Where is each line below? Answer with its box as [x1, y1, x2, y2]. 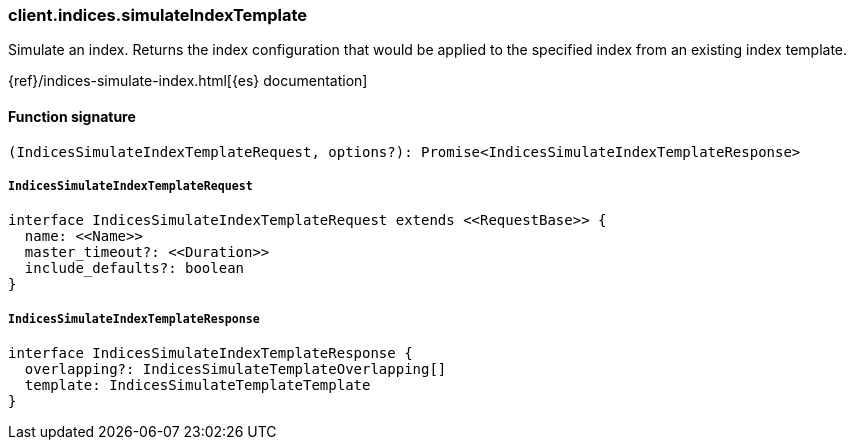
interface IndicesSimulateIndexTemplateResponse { [8, 345, 413, 362]
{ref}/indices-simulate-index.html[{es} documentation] [8, 72, 368, 90]
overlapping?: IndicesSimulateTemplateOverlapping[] [24, 361, 447, 378]
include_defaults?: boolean [24, 260, 245, 277]
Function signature [8, 107, 136, 125]
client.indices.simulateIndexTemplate [8, 5, 308, 25]
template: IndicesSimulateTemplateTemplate [24, 377, 371, 394]
